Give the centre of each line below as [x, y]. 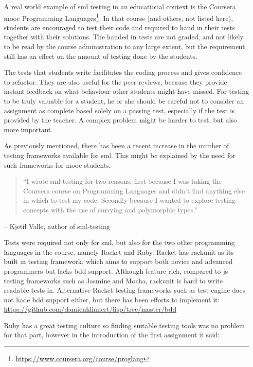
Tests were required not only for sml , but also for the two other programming [119, 242]
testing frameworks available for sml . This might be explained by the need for [120, 155]
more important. [28, 129]
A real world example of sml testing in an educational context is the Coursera [120, 6]
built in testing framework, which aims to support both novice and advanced [118, 261]
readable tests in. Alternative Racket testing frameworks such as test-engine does [125, 290]
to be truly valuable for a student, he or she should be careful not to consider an [124, 101]
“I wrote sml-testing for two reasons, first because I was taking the [122, 181]
